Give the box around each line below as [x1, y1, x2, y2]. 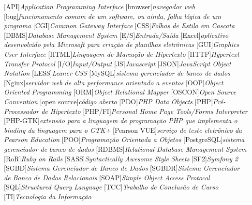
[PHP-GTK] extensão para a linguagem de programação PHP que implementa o [4, 115, 237, 126]
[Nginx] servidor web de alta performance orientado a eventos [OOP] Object [4, 77, 223, 87]
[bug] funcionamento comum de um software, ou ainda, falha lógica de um [4, 11, 221, 21]
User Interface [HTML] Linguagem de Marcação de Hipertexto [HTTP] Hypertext [4, 48, 239, 59]
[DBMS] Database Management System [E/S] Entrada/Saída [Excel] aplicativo [4, 30, 229, 40]
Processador [4, 106, 39, 116]
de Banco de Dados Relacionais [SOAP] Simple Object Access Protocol [4, 172, 210, 182]
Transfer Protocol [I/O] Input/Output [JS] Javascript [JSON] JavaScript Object [4, 58, 231, 68]
